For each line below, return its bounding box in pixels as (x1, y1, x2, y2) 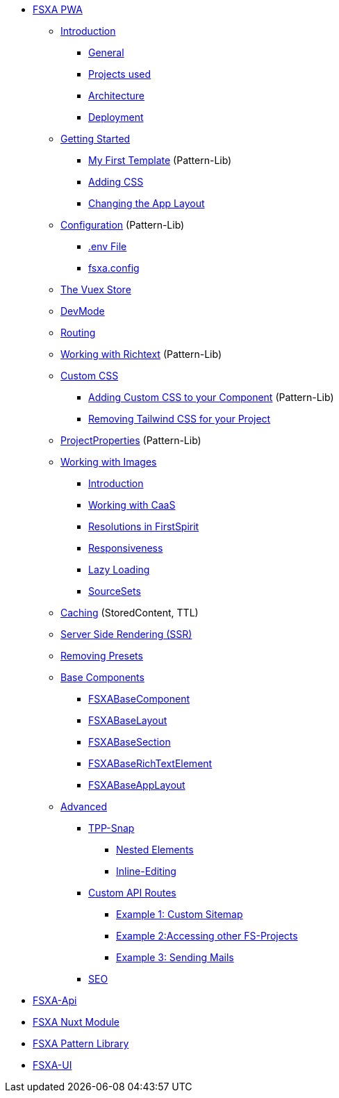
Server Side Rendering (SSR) (60, 628, 192, 640)
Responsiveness (88, 542, 163, 554)
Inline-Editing (116, 865, 176, 877)
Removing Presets (60, 650, 143, 662)
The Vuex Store (60, 284, 131, 295)
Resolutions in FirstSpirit (88, 521, 199, 532)
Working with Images (60, 456, 157, 468)
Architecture (88, 90, 145, 101)
